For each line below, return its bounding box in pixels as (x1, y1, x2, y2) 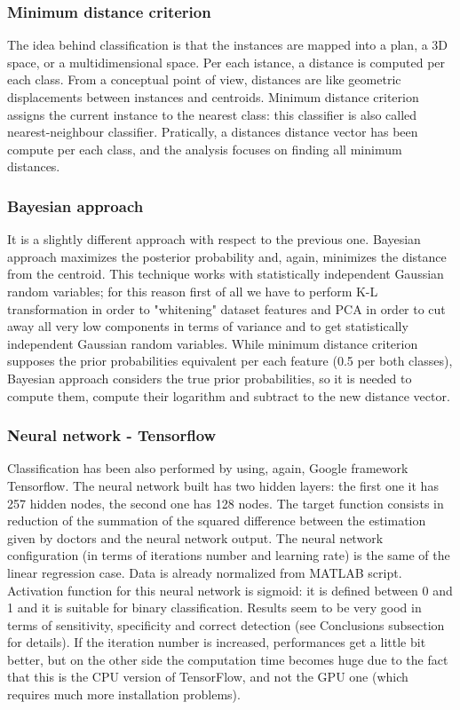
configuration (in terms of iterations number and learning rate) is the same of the (7, 546, 450, 564)
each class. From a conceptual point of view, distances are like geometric (7, 70, 401, 89)
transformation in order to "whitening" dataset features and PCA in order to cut (7, 299, 446, 318)
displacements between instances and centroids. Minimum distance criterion (7, 88, 419, 106)
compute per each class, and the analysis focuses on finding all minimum (7, 139, 402, 158)
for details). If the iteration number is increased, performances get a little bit (7, 633, 426, 651)
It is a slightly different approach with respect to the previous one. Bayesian (7, 230, 421, 248)
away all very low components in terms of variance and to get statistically (7, 317, 408, 335)
